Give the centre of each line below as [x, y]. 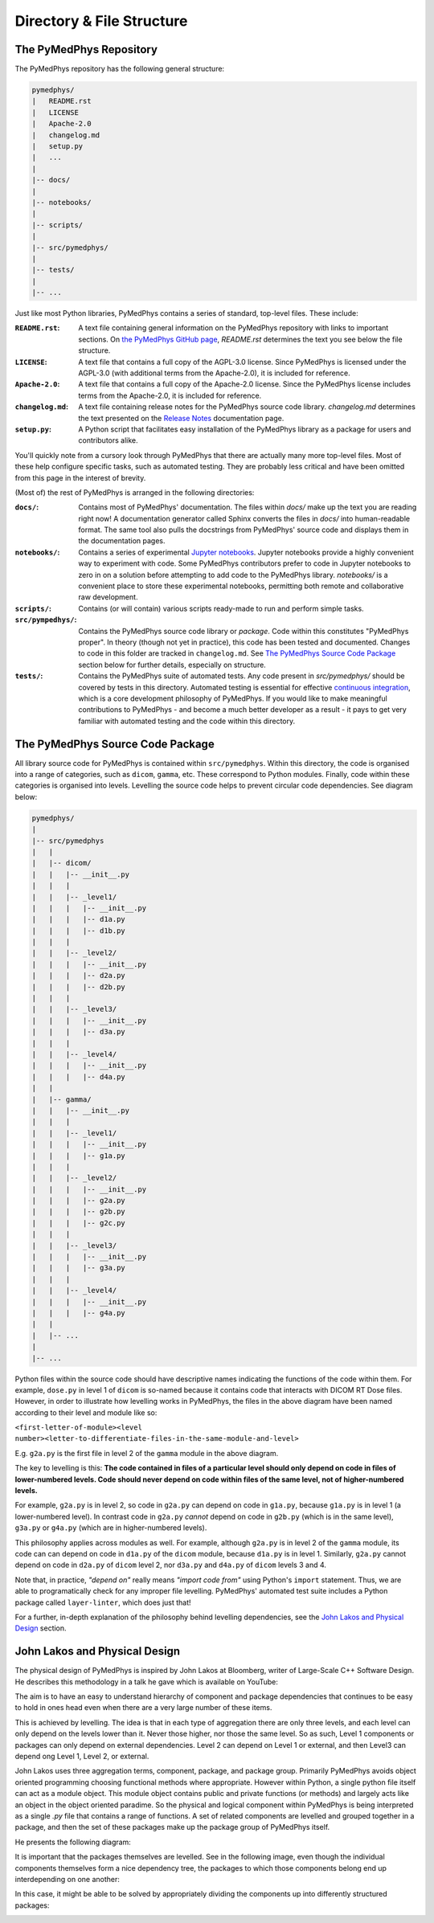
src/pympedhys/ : [46, 620]
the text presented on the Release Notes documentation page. [181, 418]
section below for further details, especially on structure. [172, 665]
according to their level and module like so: [86, 1412]
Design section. [41, 1628]
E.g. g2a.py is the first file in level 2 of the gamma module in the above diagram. [147, 1453]
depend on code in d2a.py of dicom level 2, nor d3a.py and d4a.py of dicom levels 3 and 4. [171, 1565]
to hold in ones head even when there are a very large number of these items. [143, 1708]
